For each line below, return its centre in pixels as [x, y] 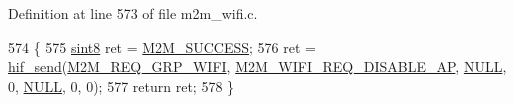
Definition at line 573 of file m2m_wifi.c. [133, 13]
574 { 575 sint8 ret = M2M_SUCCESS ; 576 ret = [162, 46]
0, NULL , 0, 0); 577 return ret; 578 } [121, 85]
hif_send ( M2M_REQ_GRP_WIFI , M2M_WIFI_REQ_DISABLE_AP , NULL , [257, 66]
